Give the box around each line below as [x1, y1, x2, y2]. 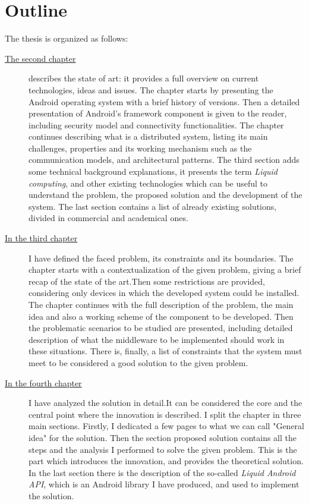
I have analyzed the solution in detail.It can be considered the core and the [29, 396, 302, 409]
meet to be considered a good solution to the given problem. [29, 356, 248, 368]
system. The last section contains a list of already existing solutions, [29, 200, 277, 212]
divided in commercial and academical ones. [29, 212, 188, 224]
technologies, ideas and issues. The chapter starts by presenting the [29, 83, 273, 96]
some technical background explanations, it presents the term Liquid [29, 165, 278, 178]
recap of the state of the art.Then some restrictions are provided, [29, 275, 265, 287]
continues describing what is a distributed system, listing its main [29, 130, 268, 143]
